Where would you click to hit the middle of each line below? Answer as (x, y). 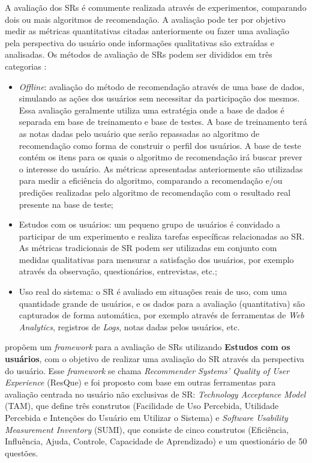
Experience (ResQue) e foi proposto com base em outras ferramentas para (140, 382)
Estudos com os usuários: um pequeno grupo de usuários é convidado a (150, 224)
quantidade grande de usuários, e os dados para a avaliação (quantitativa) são (162, 303)
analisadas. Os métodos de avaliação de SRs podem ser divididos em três (139, 54)
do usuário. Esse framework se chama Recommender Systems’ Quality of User (147, 370)
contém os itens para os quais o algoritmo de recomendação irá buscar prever (160, 157)
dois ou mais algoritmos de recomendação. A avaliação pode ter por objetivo (145, 19)
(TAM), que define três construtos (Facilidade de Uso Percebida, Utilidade (142, 406)
